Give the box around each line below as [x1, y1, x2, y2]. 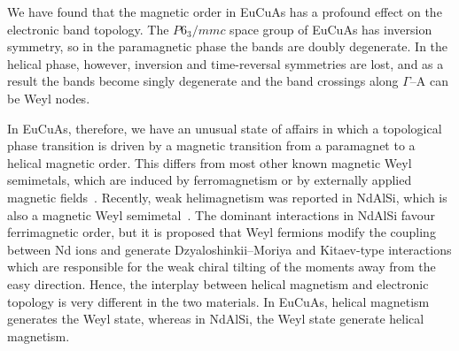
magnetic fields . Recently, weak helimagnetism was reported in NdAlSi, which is [7, 187, 447, 206]
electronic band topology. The [7, 19, 169, 38]
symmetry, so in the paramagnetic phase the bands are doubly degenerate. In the [7, 37, 448, 56]
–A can [409, 72, 449, 90]
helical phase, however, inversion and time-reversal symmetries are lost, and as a [7, 54, 444, 72]
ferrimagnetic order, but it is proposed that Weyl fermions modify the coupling [7, 223, 436, 241]
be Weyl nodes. [7, 88, 90, 107]
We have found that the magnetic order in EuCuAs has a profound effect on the [7, 3, 442, 20]
